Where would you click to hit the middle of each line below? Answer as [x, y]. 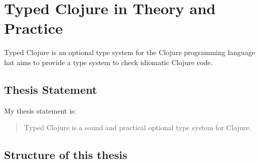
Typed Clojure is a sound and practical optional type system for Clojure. [138, 127]
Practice [33, 28]
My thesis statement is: [40, 110]
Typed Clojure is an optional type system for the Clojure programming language [130, 52]
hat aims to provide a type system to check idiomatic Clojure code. [108, 62]
